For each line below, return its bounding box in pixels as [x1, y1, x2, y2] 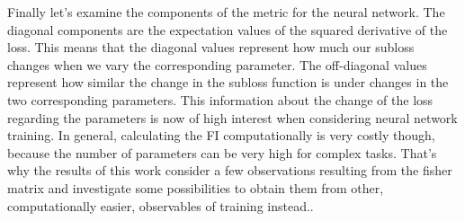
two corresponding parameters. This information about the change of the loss [7, 90, 434, 109]
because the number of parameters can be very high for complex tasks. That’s [7, 143, 437, 162]
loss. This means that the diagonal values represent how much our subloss [7, 38, 415, 57]
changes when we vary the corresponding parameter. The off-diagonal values [7, 55, 427, 74]
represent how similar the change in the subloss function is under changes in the [7, 73, 449, 92]
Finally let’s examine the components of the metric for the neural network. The [7, 3, 445, 21]
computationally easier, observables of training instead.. [7, 196, 314, 215]
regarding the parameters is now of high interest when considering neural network [7, 108, 458, 127]
